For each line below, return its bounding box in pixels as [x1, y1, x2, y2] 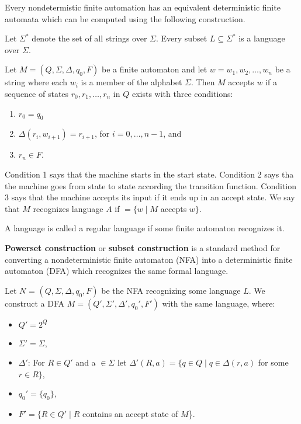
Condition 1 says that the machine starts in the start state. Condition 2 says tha [5, 168, 294, 180]
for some [258, 356, 289, 369]
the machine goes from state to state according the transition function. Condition [5, 179, 296, 192]
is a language [238, 32, 285, 44]
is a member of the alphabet [81, 76, 182, 88]
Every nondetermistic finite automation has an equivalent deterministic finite [5, 1, 281, 13]
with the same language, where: [162, 297, 275, 309]
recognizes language [33, 202, 103, 214]
